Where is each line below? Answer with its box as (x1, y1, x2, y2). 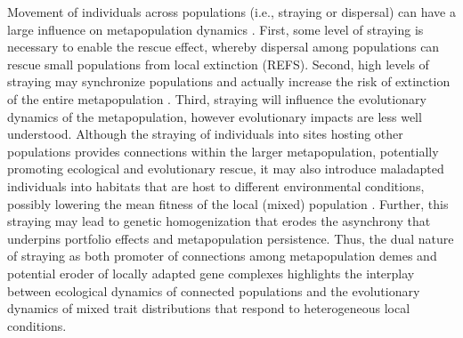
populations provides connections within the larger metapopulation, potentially (7, 141, 439, 160)
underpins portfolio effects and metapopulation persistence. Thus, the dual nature (7, 229, 454, 247)
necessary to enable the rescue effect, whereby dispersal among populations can (7, 37, 440, 56)
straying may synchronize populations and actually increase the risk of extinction (7, 72, 451, 91)
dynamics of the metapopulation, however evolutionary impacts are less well (7, 107, 422, 125)
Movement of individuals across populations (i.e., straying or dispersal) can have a (7, 3, 456, 20)
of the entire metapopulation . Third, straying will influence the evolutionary (7, 89, 426, 108)
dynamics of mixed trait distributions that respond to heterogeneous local (7, 299, 410, 318)
